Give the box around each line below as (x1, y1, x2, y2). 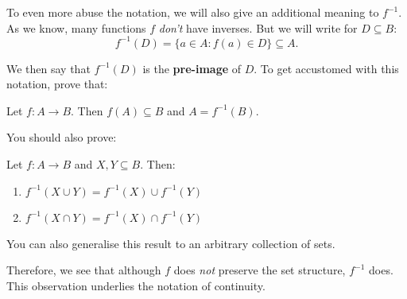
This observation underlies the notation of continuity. (6, 277, 266, 293)
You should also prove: (6, 129, 117, 146)
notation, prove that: (6, 76, 108, 92)
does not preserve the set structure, (173, 262, 346, 278)
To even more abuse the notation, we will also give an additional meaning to (6, 4, 379, 20)
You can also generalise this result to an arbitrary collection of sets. (6, 235, 335, 251)
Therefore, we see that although (6, 262, 161, 278)
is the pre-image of (142, 60, 242, 76)
